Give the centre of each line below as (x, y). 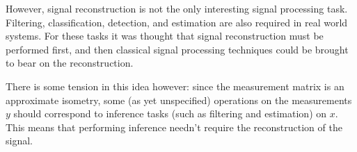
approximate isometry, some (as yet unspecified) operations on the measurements (179, 100)
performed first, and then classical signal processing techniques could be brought (177, 49)
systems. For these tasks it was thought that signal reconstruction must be (165, 36)
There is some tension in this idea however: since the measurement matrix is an (175, 86)
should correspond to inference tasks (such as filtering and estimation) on (170, 113)
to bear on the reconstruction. (70, 63)
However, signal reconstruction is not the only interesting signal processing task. (177, 8)
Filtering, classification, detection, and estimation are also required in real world (177, 22)
